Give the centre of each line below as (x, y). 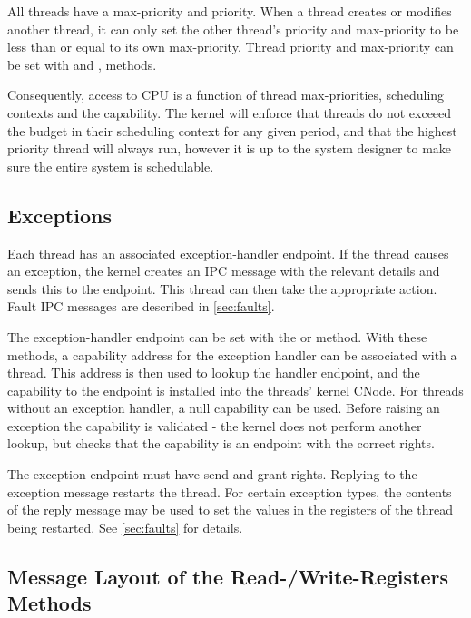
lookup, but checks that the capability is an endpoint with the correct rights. (221, 443)
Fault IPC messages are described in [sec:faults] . (141, 306)
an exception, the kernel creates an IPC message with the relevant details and (224, 271)
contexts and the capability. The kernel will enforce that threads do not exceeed (230, 112)
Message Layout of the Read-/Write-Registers (228, 576)
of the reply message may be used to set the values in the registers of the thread (231, 510)
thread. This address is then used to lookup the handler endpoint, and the (214, 373)
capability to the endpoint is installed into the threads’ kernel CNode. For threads (235, 390)
